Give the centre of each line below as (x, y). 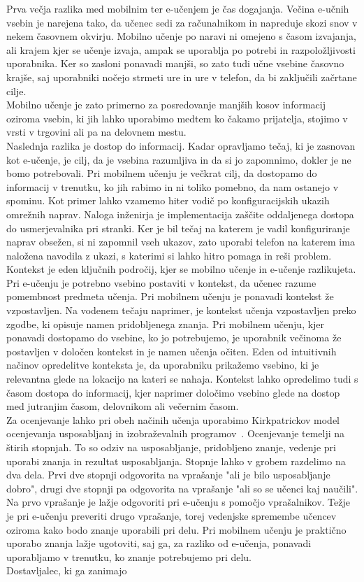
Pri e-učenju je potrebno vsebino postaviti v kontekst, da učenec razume (161, 282)
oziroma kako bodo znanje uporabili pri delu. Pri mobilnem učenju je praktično (176, 529)
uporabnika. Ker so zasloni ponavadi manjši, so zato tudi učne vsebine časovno (175, 63)
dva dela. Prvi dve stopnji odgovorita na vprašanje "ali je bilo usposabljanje (168, 475)
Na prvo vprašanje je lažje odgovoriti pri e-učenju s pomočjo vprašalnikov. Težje (178, 502)
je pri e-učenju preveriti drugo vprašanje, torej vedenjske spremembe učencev (172, 515)
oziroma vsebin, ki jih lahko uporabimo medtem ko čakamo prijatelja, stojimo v (177, 118)
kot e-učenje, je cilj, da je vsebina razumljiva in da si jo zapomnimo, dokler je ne (179, 159)
